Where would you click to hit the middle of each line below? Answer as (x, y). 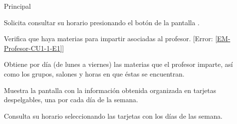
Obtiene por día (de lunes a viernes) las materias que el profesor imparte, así (118, 64)
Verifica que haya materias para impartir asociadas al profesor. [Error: (109, 39)
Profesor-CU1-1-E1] (33, 48)
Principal (18, 6)
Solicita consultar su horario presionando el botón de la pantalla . (102, 22)
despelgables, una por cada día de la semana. (71, 100)
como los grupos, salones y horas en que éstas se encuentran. (94, 73)
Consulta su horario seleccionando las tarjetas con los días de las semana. (113, 116)
